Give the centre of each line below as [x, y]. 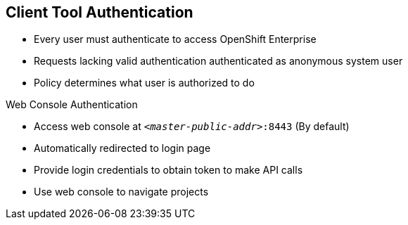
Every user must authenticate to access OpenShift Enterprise [175, 39]
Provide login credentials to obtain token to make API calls [168, 170]
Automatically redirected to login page [122, 148]
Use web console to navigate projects [121, 192]
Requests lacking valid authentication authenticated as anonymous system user [218, 61]
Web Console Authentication [72, 105]
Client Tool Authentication [100, 12]
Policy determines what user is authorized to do [144, 83]
